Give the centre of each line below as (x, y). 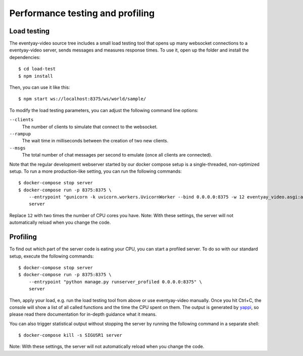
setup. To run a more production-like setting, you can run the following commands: (95, 171)
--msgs (17, 148)
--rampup (20, 134)
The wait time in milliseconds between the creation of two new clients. (95, 141)
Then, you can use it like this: (40, 87)
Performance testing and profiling (82, 13)
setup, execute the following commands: (52, 256)
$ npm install (36, 76)
